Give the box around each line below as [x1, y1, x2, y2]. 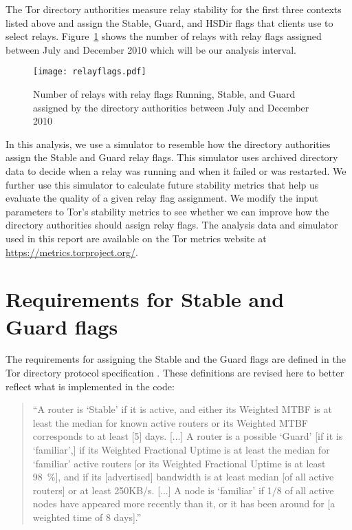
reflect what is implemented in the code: [5, 379, 175, 393]
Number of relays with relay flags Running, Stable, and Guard [33, 87, 296, 101]
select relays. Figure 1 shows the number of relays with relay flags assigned [5, 29, 322, 43]
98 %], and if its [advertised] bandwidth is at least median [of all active [32, 469, 334, 484]
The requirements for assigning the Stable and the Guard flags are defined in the [5, 352, 346, 366]
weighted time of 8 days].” [32, 510, 142, 524]
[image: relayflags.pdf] [33, 67, 146, 77]
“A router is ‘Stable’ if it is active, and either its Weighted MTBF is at [32, 402, 332, 416]
